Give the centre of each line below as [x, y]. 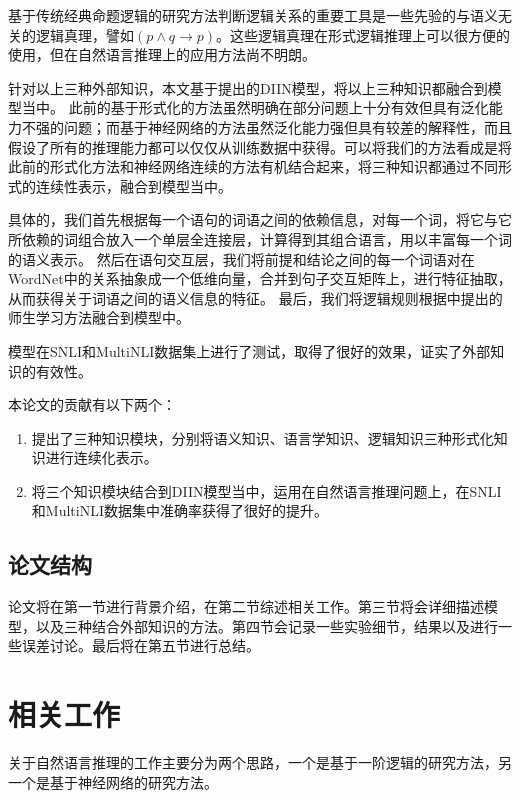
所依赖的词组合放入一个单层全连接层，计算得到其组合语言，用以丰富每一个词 [260, 238]
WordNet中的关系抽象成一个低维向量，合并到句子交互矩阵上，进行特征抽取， [260, 278]
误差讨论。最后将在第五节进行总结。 [140, 645]
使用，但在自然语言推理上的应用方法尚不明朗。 [162, 54]
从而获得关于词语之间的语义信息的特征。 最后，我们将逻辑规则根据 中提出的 [255, 297]
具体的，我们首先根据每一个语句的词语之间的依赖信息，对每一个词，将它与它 [260, 219]
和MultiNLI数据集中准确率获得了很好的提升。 [179, 510]
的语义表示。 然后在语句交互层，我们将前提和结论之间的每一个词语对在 [241, 258]
